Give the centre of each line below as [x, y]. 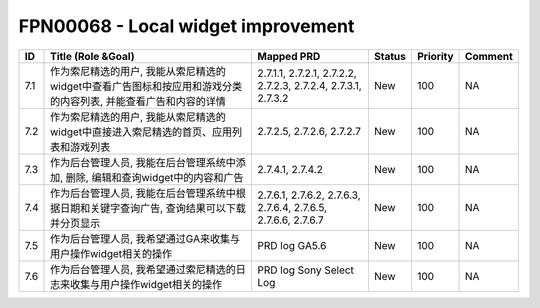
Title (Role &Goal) [92, 56]
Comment [489, 56]
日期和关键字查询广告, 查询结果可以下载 [153, 208]
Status [390, 56]
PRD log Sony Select [306, 270]
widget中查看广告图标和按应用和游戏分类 [146, 86]
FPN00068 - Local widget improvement [186, 26]
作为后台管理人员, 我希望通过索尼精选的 [143, 269]
